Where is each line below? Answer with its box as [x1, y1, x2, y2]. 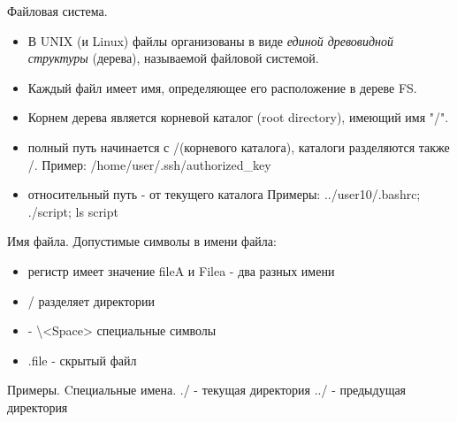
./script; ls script [27, 202, 118, 220]
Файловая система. [7, 2, 108, 19]
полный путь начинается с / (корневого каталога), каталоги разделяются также [27, 137, 450, 156]
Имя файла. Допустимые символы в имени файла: [7, 232, 277, 250]
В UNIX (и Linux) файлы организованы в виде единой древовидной [27, 31, 393, 50]
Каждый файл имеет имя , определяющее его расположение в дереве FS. [27, 78, 417, 96]
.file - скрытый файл [27, 350, 137, 369]
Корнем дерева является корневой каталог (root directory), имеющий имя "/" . [27, 108, 449, 127]
